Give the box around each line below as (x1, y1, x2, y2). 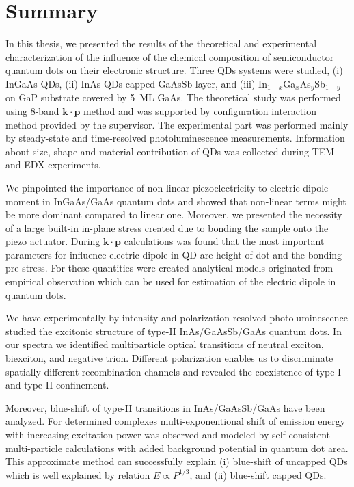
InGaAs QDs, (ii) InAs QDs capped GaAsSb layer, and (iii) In (5, 76, 267, 90)
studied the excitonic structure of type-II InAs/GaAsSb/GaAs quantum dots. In (5, 324, 342, 338)
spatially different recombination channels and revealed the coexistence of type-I (5, 364, 342, 378)
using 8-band (5, 103, 59, 118)
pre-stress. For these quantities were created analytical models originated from (5, 261, 333, 275)
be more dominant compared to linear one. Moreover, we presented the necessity (5, 207, 342, 222)
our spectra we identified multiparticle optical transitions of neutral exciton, (5, 337, 324, 352)
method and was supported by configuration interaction (83, 103, 316, 118)
